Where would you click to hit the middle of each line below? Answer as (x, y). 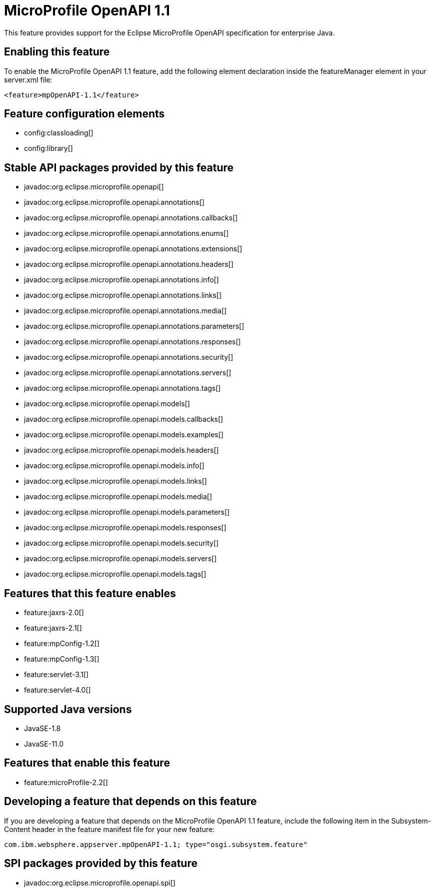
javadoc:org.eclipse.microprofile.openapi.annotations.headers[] (129, 264)
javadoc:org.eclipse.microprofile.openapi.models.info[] (114, 466)
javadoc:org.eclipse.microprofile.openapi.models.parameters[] (127, 512)
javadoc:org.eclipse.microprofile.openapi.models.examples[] (124, 435)
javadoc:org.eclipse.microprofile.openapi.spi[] (100, 883)
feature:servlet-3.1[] (56, 675)
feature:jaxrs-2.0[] (54, 613)
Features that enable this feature (87, 763)
